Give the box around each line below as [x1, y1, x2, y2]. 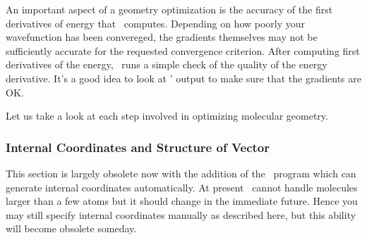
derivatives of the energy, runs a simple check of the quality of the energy [6, 57, 327, 72]
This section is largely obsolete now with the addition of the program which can [6, 165, 356, 180]
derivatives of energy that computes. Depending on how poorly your [6, 15, 306, 30]
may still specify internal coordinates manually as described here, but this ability [6, 207, 356, 222]
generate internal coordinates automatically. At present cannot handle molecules [6, 179, 358, 194]
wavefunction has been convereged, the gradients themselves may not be [6, 30, 318, 44]
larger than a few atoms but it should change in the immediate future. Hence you [6, 194, 358, 208]
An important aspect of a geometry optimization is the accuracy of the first [6, 2, 333, 16]
